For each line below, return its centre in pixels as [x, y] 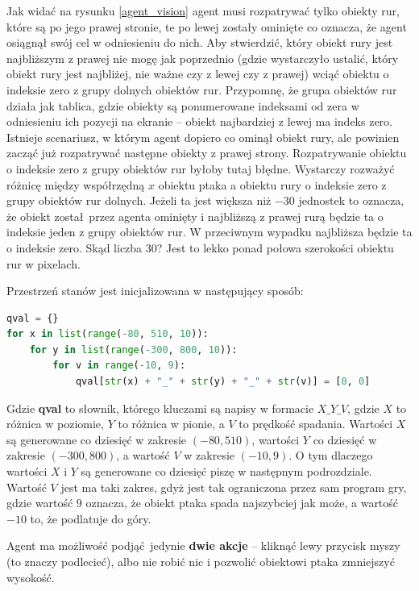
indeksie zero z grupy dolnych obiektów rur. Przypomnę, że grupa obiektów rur [202, 89]
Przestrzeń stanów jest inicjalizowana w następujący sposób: [155, 291]
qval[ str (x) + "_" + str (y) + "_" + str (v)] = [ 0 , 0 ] [223, 382]
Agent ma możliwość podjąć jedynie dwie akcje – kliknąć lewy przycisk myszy [203, 545]
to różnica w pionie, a [171, 424]
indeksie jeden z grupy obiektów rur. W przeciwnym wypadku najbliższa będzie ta [209, 232]
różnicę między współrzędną [76, 184]
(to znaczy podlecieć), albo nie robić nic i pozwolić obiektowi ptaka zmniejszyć [201, 561]
